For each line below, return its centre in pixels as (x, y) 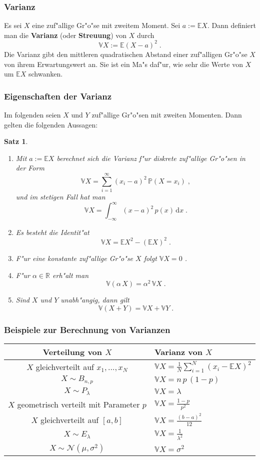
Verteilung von (72, 352)
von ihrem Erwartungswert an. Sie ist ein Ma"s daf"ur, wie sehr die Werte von (123, 64)
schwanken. (45, 74)
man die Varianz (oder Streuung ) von (65, 35)
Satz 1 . (16, 141)
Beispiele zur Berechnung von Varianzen (87, 329)
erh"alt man (71, 275)
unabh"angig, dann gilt (95, 300)
